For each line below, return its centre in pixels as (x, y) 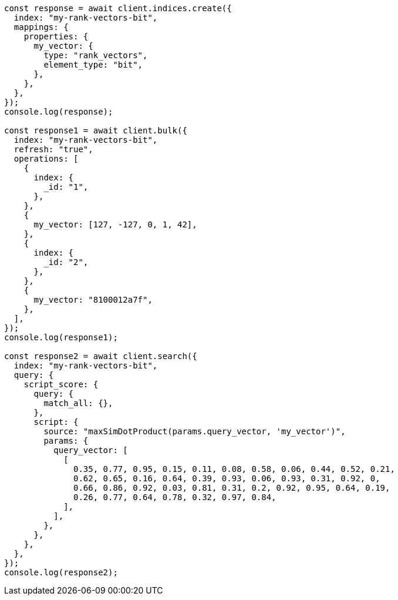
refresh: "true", (53, 149)
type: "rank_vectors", (96, 55)
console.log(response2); (61, 572)
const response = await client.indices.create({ (118, 8)
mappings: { (41, 27)
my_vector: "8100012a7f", (93, 300)
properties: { (56, 36)
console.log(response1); (61, 337)
